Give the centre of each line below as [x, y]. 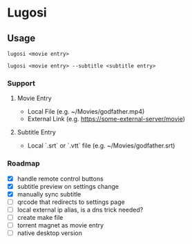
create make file [40, 217]
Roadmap [23, 163]
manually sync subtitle [49, 194]
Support [21, 83]
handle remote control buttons [60, 179]
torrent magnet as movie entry [60, 225]
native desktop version [50, 233]
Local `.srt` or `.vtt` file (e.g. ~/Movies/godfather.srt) [101, 145]
